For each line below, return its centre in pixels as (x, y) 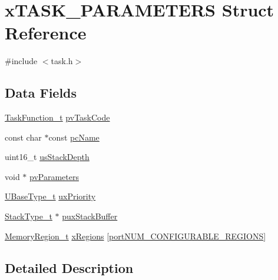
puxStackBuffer (90, 216)
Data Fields (41, 93)
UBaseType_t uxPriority (50, 196)
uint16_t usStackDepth (47, 157)
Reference (46, 33)
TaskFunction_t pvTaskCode (57, 117)
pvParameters (54, 176)
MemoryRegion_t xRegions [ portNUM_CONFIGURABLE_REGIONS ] (135, 236)
